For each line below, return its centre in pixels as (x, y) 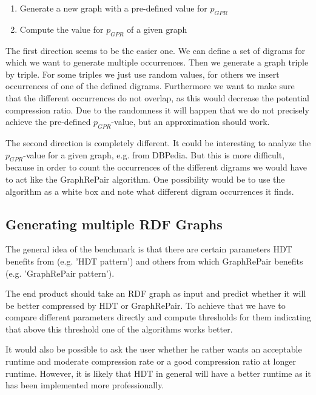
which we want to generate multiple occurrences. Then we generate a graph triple (157, 62)
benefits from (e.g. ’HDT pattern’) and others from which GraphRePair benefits (154, 261)
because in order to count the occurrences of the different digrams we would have (156, 167)
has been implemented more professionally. (85, 385)
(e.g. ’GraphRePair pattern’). (60, 273)
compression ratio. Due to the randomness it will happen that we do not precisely (157, 110)
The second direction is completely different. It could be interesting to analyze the (158, 142)
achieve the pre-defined (48, 122)
